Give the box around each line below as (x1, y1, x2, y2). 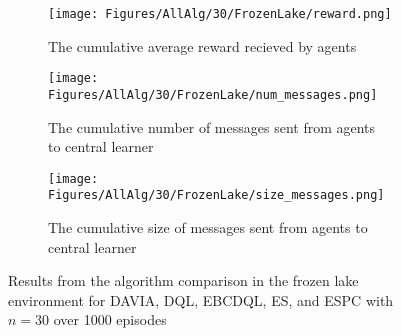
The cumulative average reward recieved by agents (48, 35, 357, 56)
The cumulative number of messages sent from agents (48, 116, 376, 137)
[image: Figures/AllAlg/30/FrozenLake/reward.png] (48, 7, 392, 21)
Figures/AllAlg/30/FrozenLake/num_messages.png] (48, 87, 378, 102)
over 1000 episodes (53, 309, 167, 330)
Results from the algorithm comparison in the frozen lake (8, 270, 359, 291)
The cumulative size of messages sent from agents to (48, 217, 368, 238)
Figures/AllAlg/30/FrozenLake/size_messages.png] (48, 188, 385, 203)
